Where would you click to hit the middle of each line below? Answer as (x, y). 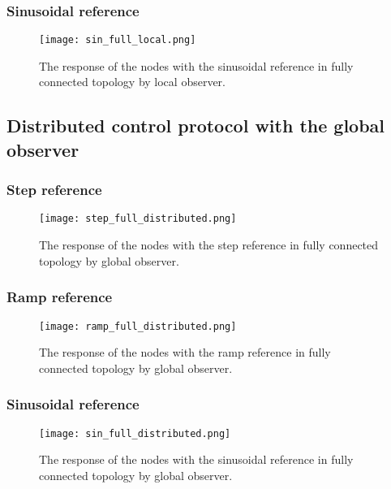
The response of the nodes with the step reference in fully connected (209, 245)
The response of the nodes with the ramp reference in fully (185, 352)
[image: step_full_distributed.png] (138, 219)
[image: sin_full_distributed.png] (135, 433)
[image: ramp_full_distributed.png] (138, 326)
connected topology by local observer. (132, 82)
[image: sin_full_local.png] (118, 40)
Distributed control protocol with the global (196, 125)
